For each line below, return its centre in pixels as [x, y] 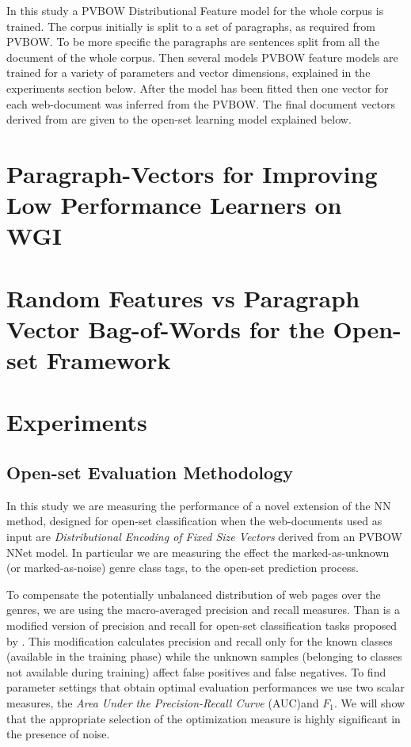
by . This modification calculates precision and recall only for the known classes [200, 640]
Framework [108, 360]
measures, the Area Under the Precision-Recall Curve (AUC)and [163, 702]
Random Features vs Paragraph [183, 297]
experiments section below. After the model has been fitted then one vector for [198, 88]
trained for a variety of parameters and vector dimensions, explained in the [188, 72]
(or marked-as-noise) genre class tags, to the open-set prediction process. [183, 568]
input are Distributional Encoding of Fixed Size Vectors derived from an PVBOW [204, 537]
